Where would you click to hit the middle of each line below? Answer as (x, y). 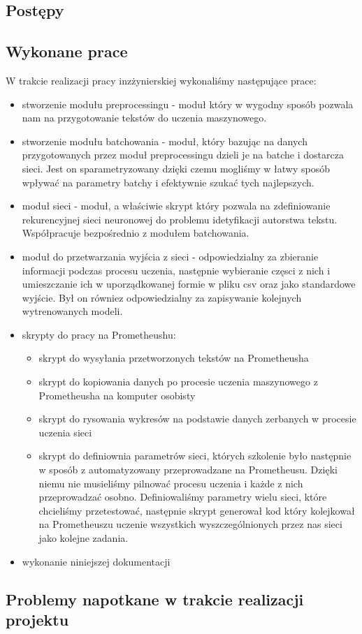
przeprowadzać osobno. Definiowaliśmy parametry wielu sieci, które (183, 497)
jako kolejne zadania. (84, 538)
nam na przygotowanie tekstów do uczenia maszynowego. (144, 118)
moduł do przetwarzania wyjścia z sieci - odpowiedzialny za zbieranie (170, 256)
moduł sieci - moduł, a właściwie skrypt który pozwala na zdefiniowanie (176, 206)
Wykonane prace (67, 51)
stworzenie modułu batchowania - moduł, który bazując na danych (165, 141)
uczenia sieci (65, 432)
